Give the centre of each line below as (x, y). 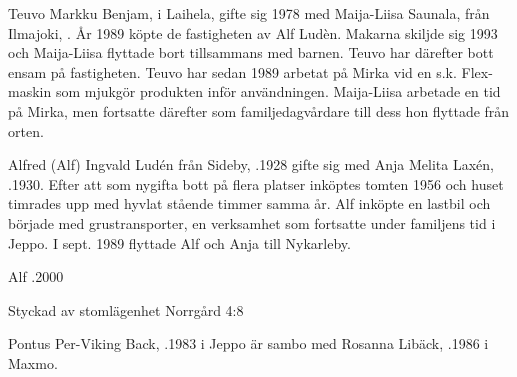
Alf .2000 (36, 276)
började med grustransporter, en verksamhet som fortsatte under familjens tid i (252, 222)
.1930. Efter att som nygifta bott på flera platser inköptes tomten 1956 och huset (256, 183)
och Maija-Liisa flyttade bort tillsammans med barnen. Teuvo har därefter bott (251, 52)
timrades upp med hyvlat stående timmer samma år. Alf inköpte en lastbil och (249, 203)
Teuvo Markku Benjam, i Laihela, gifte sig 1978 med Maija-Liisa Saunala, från (249, 13)
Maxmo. (33, 362)
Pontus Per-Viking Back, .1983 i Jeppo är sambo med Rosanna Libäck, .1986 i (248, 343)
